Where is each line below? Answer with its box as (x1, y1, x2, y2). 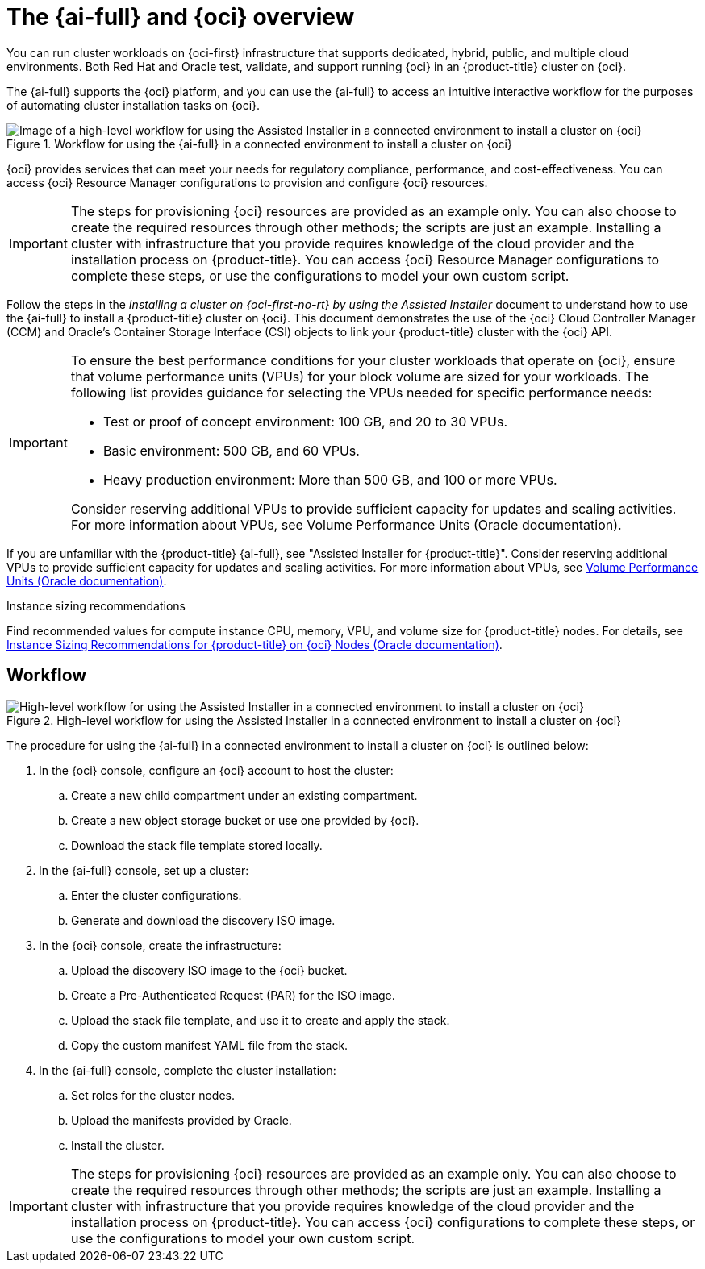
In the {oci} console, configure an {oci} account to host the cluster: (39, 763, 394, 777)
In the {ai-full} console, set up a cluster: (39, 863, 249, 877)
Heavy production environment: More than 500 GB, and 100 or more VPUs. (102, 471, 557, 488)
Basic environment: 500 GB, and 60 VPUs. (102, 442, 360, 459)
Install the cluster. (71, 1138, 165, 1152)
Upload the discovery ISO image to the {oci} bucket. (71, 963, 348, 977)
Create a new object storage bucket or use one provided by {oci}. (71, 813, 419, 827)
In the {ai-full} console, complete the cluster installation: (39, 1063, 336, 1077)
